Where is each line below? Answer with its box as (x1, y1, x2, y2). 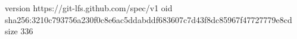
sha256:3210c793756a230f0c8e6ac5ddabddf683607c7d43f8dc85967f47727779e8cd (5, 13, 292, 25)
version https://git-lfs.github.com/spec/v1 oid (5, 2, 173, 14)
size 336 (5, 25, 33, 37)
